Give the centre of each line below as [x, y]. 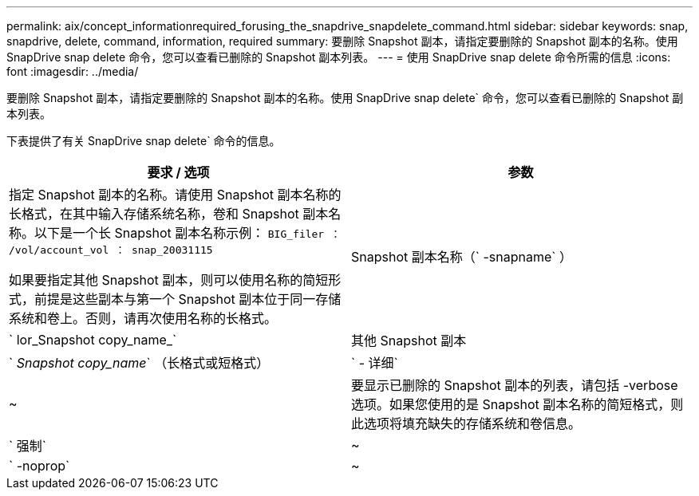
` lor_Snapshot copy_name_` [93, 340]
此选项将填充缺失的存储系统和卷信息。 [466, 423]
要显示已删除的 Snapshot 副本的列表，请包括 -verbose [515, 385]
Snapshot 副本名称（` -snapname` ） [462, 256]
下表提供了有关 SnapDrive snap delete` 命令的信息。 [144, 141]
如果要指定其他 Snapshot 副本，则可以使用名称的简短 [169, 280]
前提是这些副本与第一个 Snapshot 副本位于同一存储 [188, 299]
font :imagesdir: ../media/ [73, 71]
